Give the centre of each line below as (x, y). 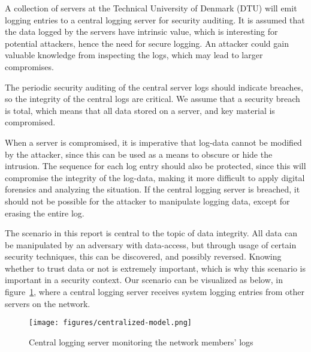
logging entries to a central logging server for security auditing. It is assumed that (155, 19)
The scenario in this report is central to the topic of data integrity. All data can (151, 233)
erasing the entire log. (45, 213)
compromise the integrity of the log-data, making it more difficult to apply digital (155, 177)
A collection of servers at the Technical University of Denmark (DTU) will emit (151, 8)
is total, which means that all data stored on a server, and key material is (140, 110)
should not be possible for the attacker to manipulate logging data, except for (147, 201)
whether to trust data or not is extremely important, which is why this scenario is (155, 268)
